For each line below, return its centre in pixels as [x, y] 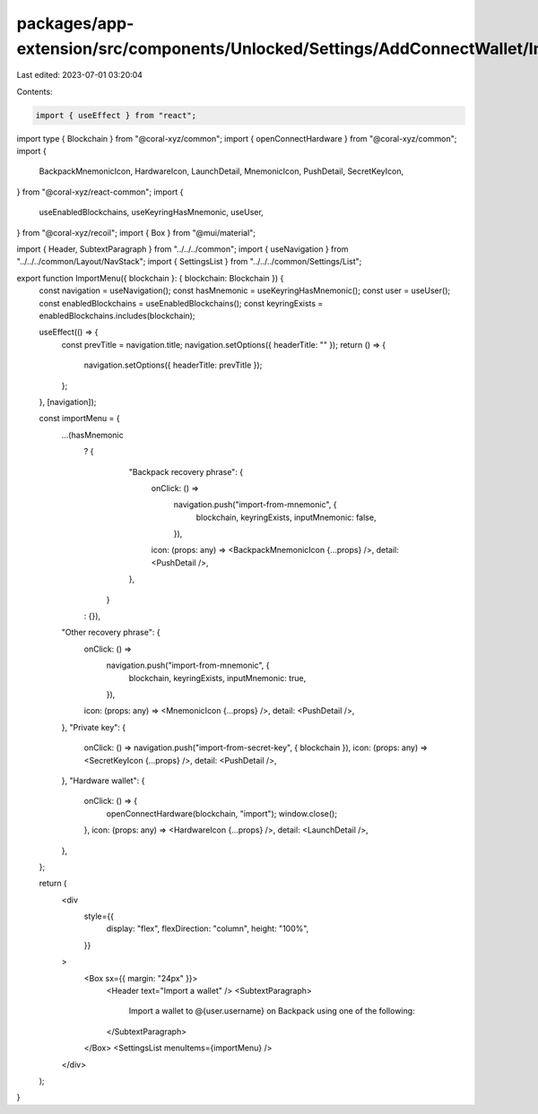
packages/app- [75, 23]
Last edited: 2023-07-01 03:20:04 [80, 75]
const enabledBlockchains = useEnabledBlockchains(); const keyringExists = [181, 303]
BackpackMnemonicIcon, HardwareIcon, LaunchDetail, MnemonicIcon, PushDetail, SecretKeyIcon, [221, 171]
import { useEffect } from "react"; [116, 115]
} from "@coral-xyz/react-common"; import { [100, 192]
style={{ [99, 916]
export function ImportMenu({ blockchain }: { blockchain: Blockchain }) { [150, 278]
